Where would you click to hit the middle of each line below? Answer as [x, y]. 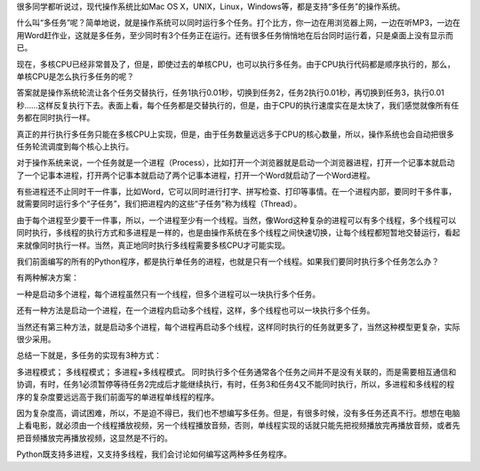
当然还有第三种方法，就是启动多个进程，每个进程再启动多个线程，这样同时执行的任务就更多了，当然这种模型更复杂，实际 [238, 327]
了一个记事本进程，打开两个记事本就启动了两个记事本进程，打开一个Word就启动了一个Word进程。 [196, 175]
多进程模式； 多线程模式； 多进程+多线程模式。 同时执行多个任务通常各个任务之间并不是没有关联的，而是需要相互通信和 [236, 371]
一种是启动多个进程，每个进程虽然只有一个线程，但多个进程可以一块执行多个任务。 [168, 294]
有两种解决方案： [48, 278]
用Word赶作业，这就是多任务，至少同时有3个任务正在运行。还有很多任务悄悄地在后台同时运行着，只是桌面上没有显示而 [235, 35]
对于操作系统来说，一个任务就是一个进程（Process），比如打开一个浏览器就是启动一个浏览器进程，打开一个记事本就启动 [236, 163]
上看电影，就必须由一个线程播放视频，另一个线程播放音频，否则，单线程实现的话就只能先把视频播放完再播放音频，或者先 [238, 426]
